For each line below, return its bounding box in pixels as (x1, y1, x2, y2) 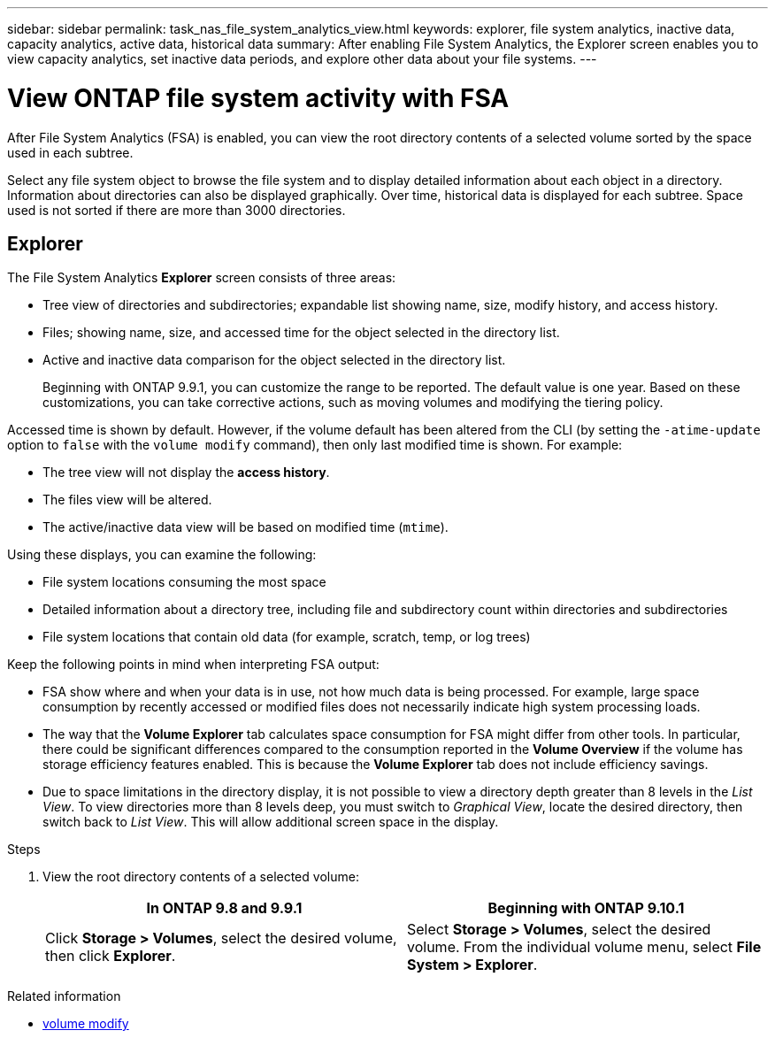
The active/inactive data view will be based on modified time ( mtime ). (42, 519, 449, 535)
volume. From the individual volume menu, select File (407, 938, 762, 957)
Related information (7, 988, 121, 1004)
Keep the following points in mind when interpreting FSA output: (7, 657, 380, 673)
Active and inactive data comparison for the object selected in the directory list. (42, 352, 506, 368)
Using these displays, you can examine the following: (7, 547, 317, 563)
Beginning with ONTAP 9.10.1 (487, 899, 685, 918)
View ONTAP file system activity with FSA (7, 82, 510, 113)
